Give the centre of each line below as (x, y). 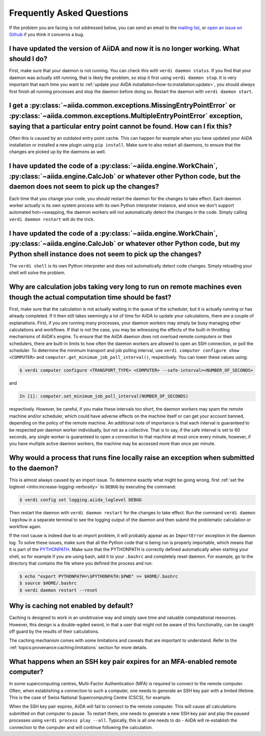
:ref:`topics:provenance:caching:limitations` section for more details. (78, 647)
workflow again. (25, 526)
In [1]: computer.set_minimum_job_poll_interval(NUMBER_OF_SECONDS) (104, 396)
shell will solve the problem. (37, 273)
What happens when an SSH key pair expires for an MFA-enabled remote (123, 661)
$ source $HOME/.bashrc (48, 583)
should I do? (28, 59)
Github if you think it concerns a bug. (47, 34)
